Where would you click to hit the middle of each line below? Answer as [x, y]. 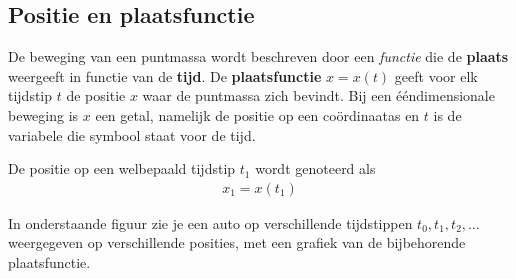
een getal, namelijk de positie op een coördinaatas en [257, 114]
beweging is [43, 114]
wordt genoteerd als [315, 168]
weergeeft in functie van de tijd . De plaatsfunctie [165, 75]
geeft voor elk [436, 75]
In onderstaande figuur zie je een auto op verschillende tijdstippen [210, 222]
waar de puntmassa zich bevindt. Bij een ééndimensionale [318, 95]
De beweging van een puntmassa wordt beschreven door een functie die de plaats [258, 56]
